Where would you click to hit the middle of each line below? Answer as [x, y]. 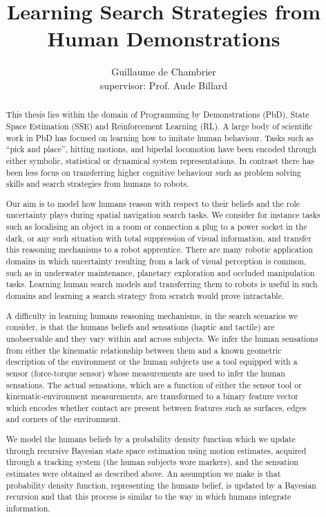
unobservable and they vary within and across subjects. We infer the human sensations [162, 338]
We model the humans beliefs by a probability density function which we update [151, 439]
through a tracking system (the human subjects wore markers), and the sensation [152, 462]
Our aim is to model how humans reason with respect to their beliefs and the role [153, 203]
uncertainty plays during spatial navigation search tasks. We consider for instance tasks [163, 215]
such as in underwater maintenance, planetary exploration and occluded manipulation [160, 272]
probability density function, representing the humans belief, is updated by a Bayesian [161, 485]
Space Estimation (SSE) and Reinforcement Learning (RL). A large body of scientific [159, 126]
